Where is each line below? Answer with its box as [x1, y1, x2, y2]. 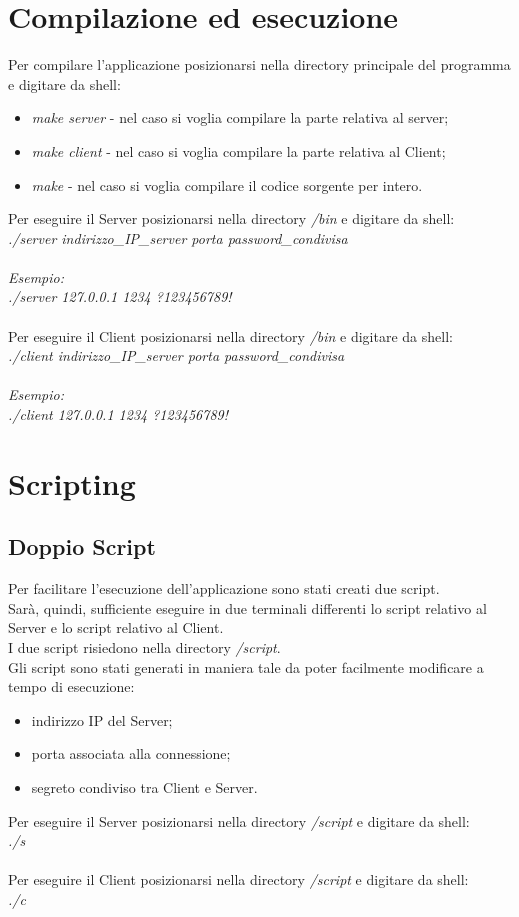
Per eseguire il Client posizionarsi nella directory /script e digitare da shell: [8, 869, 469, 890]
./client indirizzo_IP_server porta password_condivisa [8, 345, 345, 366]
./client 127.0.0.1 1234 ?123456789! [8, 404, 229, 425]
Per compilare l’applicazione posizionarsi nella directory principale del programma [8, 54, 511, 75]
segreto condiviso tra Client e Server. [31, 776, 258, 797]
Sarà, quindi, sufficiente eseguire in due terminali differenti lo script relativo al [8, 597, 487, 618]
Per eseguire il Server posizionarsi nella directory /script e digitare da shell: [8, 810, 470, 831]
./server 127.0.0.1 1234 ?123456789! [8, 286, 232, 307]
